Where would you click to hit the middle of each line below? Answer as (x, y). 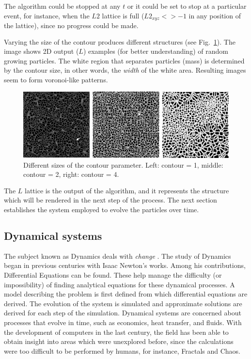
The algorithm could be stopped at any (62, 6)
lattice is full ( (123, 15)
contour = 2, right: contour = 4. (71, 174)
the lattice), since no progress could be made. (71, 25)
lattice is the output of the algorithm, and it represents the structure (127, 190)
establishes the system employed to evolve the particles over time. (102, 210)
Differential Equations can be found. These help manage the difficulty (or (113, 275)
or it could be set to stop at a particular (187, 6)
